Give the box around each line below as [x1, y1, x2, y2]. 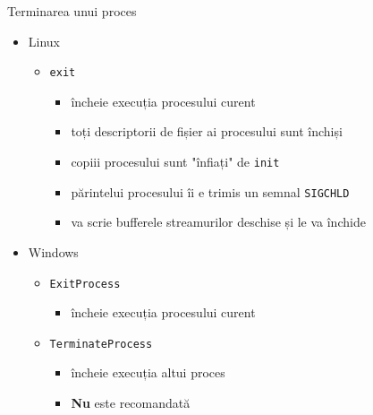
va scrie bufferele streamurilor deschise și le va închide [71, 212, 366, 231]
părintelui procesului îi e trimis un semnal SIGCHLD [71, 182, 350, 201]
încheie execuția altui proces [71, 363, 225, 382]
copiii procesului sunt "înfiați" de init [71, 152, 280, 171]
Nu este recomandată [71, 393, 191, 412]
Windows [28, 242, 79, 261]
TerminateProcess [49, 337, 153, 350]
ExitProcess [49, 277, 121, 290]
